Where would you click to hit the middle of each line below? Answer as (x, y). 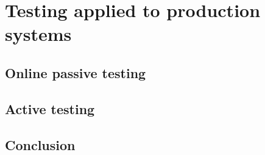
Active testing (50, 108)
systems (38, 34)
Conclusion (40, 144)
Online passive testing (76, 72)
